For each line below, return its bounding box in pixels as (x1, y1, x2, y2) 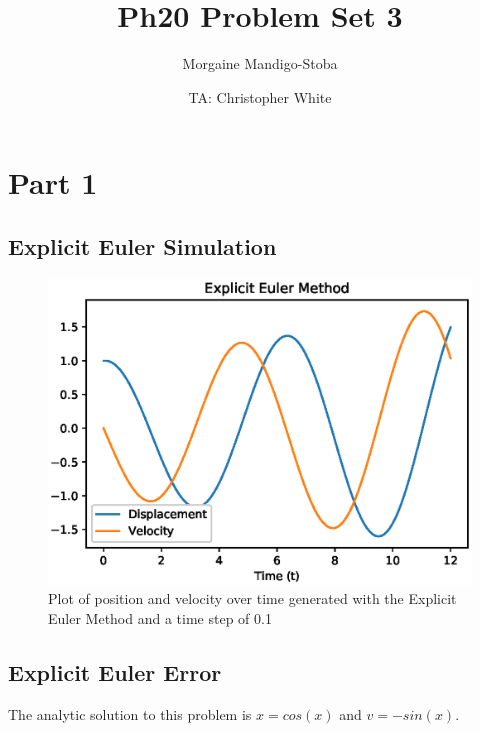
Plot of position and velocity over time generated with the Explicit (48, 588, 457, 609)
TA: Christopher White (188, 86, 332, 107)
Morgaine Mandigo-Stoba (182, 53, 338, 74)
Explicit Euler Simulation (8, 230, 277, 261)
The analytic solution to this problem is (8, 703, 252, 724)
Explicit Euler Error (8, 656, 222, 687)
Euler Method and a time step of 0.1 (48, 607, 272, 628)
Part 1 (8, 162, 98, 203)
